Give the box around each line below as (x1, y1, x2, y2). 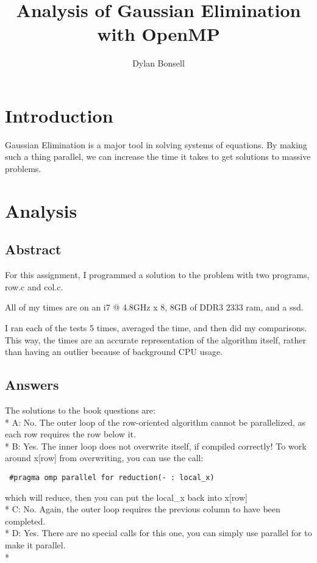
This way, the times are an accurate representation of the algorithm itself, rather (5, 333, 307, 346)
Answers (5, 375, 59, 394)
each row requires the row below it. (5, 428, 136, 440)
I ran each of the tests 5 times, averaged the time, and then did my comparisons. (5, 321, 307, 334)
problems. (5, 162, 41, 175)
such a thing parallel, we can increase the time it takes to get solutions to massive (5, 150, 311, 163)
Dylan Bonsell (132, 57, 185, 70)
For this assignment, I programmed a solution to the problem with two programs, (5, 268, 310, 281)
